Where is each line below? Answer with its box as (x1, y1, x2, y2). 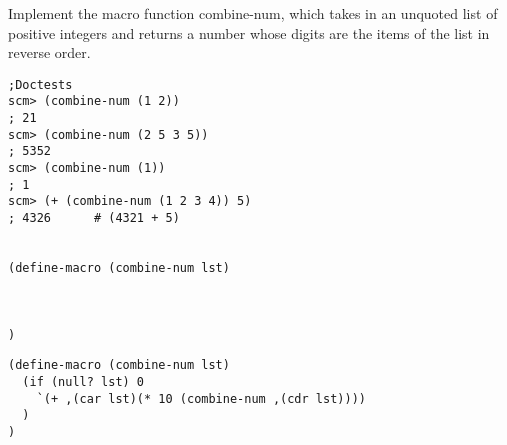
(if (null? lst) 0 (22, 374, 145, 389)
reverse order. (8, 42, 91, 63)
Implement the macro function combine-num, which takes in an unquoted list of (8, 3, 498, 23)
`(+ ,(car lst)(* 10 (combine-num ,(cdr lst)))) (36, 391, 366, 406)
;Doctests (8, 77, 73, 92)
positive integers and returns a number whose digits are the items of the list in (8, 22, 490, 43)
